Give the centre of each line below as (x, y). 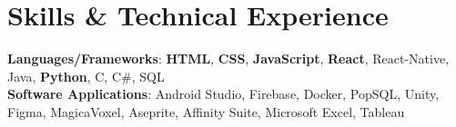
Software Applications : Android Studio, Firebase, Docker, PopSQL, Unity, (223, 94)
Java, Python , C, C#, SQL (86, 76)
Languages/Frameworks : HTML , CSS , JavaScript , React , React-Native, (228, 59)
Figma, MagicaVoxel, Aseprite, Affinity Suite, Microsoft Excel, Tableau (206, 111)
